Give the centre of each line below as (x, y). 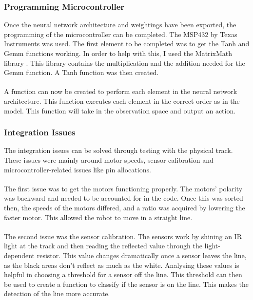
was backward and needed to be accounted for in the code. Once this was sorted (124, 198)
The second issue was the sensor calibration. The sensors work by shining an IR (123, 236)
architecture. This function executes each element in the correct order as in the (122, 101)
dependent (19, 255)
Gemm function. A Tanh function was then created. (81, 72)
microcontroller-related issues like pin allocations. (78, 169)
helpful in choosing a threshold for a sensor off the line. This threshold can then (123, 274)
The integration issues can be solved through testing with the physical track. (118, 150)
